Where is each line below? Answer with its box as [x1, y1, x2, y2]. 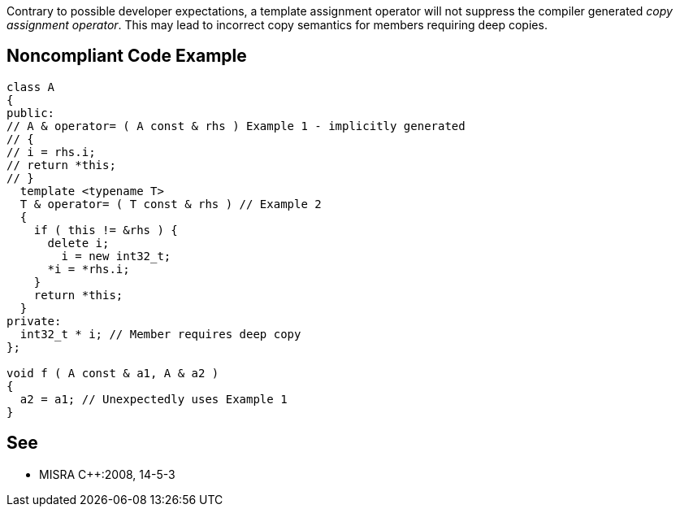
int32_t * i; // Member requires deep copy [19, 327, 301, 341]
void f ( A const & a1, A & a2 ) [6, 366, 219, 380]
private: [6, 314, 62, 328]
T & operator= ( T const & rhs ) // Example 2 [19, 197, 322, 211]
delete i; [47, 236, 110, 250]
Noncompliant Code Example [6, 46, 247, 67]
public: [6, 106, 55, 120]
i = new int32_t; [61, 249, 171, 263]
